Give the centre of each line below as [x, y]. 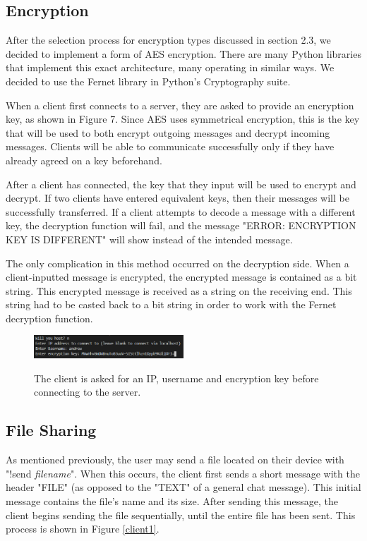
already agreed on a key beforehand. [84, 160]
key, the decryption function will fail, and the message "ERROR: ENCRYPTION [181, 225]
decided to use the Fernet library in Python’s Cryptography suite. [148, 81]
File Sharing [51, 430]
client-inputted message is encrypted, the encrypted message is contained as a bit [181, 277]
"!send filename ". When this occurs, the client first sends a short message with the [183, 473]
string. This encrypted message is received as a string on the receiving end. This [179, 290]
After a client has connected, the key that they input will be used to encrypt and [181, 184]
